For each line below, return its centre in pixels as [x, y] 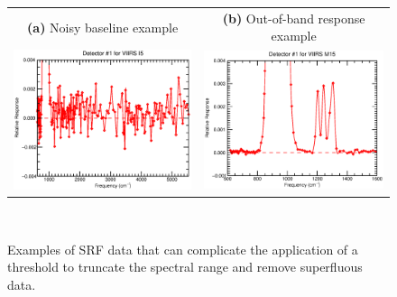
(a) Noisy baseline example [103, 27]
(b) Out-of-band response [294, 18]
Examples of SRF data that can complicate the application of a [183, 249]
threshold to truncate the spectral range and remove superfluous [185, 267]
